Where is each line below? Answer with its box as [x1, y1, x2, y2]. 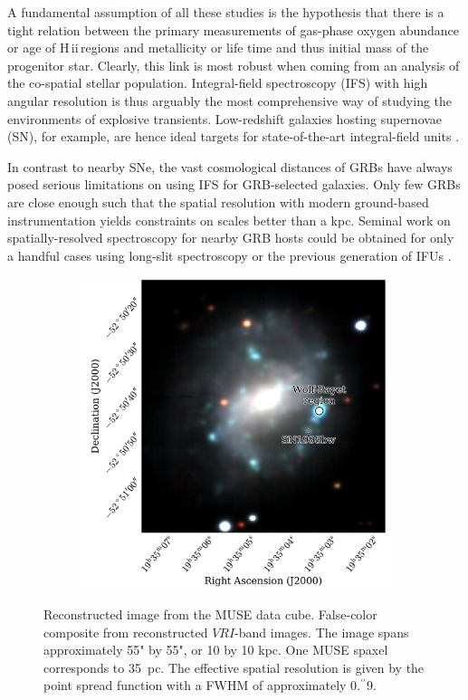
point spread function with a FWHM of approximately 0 [43, 676, 358, 695]
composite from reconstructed [43, 622, 208, 641]
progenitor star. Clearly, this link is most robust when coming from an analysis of [7, 55, 460, 74]
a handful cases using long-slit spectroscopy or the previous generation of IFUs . [7, 245, 452, 264]
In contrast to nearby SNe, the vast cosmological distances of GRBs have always [7, 157, 453, 176]
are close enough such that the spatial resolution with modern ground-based [7, 192, 429, 211]
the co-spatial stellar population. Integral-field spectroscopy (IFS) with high [7, 73, 428, 92]
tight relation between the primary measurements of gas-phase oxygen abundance [7, 20, 459, 39]
